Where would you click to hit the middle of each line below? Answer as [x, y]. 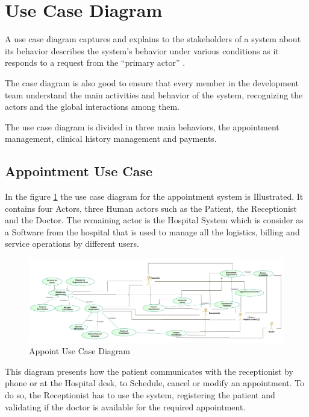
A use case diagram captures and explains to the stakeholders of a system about [153, 39]
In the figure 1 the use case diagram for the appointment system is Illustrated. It [154, 196]
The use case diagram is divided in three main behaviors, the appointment [142, 126]
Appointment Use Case [79, 171]
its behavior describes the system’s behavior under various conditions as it [142, 50]
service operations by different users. [72, 244]
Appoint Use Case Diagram [80, 351]
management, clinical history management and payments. [111, 138]
